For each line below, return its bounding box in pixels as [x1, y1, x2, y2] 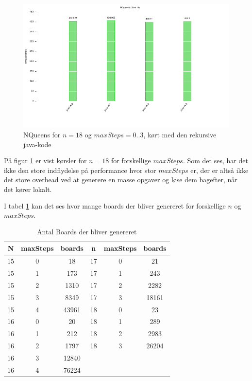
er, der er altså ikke [190, 165, 249, 175]
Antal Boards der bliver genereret [37, 226, 137, 236]
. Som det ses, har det [183, 155, 248, 166]
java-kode [23, 139, 51, 149]
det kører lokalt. [4, 184, 52, 194]
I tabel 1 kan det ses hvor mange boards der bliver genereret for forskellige [4, 200, 226, 210]
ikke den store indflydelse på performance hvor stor [4, 165, 156, 175]
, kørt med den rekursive [143, 129, 217, 139]
